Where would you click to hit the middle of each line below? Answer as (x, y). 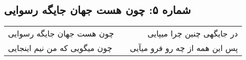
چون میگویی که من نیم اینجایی (60, 48)
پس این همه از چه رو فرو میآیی (184, 48)
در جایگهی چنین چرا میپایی (192, 33)
